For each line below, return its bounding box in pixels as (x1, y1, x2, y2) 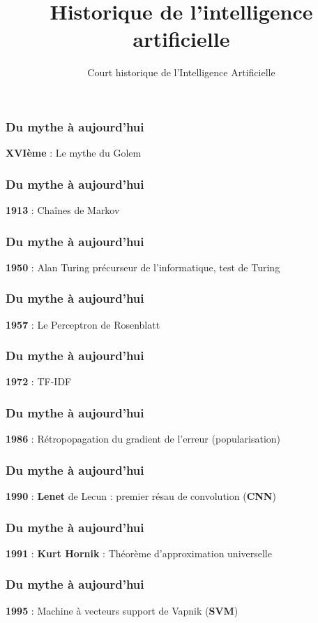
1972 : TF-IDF (6, 374, 72, 389)
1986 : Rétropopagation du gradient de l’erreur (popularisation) (6, 431, 281, 446)
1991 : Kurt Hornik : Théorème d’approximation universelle (6, 545, 272, 560)
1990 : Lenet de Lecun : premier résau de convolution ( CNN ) (6, 489, 276, 503)
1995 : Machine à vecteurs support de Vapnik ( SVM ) (6, 603, 238, 617)
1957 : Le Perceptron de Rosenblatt (6, 317, 160, 331)
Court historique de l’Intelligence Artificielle (87, 65, 275, 80)
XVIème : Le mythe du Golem (6, 145, 142, 160)
